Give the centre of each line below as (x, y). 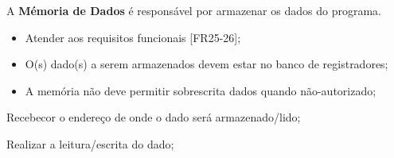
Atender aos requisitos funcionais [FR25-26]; (133, 37)
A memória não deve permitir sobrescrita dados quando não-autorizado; (201, 90)
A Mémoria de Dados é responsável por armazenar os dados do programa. (194, 10)
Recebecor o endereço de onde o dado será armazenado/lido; (154, 117)
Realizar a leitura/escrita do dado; (90, 143)
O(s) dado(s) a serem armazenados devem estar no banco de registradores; (207, 64)
